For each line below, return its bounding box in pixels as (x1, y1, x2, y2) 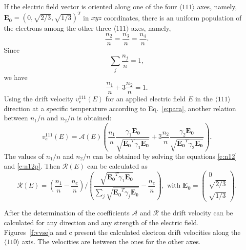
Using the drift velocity (4, 94, 74, 104)
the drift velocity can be (161, 208, 233, 218)
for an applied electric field (105, 94, 186, 104)
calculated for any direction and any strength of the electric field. (4, 217, 199, 228)
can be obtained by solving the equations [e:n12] (92, 151, 237, 161)
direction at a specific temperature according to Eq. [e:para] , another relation (4, 103, 236, 113)
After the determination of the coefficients (4, 208, 130, 218)
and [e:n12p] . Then (4, 160, 61, 171)
